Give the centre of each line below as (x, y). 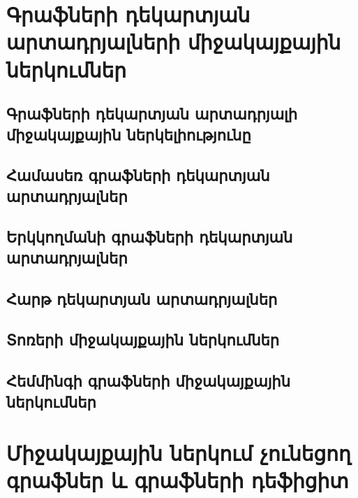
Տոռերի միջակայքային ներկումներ (143, 340)
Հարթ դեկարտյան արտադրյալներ (142, 298)
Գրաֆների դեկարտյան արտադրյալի (152, 114)
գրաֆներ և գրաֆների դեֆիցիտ (178, 480)
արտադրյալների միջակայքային (174, 42)
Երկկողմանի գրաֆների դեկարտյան (150, 237)
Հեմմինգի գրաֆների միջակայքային (148, 381)
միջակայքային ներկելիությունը (129, 134)
